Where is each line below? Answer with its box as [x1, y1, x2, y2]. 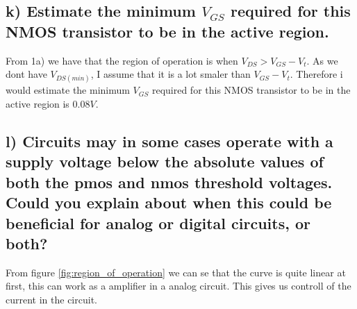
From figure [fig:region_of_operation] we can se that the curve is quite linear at [6, 265, 346, 279]
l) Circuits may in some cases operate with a [6, 130, 333, 151]
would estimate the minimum [6, 83, 130, 97]
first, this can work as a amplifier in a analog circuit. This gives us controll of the [6, 278, 351, 293]
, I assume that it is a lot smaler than [90, 67, 251, 81]
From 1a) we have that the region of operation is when [6, 53, 238, 67]
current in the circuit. [6, 292, 97, 306]
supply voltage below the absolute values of [6, 151, 324, 172]
